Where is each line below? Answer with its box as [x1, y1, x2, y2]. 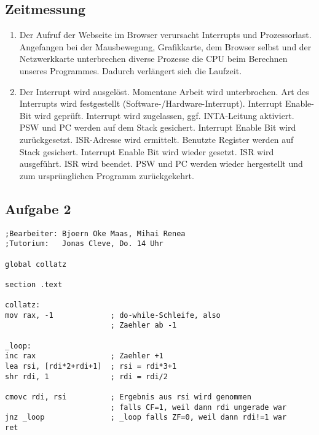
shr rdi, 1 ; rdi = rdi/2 [5, 372, 168, 381]
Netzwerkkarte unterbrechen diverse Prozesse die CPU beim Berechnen [19, 52, 288, 65]
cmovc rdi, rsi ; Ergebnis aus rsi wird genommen [5, 393, 251, 402]
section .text [5, 280, 63, 289]
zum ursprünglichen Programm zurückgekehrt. [19, 169, 194, 182]
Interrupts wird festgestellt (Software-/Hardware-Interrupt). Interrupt [19, 97, 283, 110]
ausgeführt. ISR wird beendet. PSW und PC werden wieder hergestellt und [19, 157, 303, 170]
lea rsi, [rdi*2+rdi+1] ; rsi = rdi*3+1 [5, 362, 177, 371]
